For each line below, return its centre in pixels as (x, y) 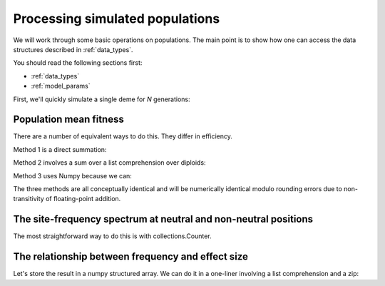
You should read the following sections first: (78, 63)
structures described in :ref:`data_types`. (73, 49)
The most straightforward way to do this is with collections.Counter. (112, 236)
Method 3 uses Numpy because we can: (72, 175)
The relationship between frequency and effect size (131, 257)
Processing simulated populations (117, 19)
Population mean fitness (68, 119)
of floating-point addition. (83, 199)
